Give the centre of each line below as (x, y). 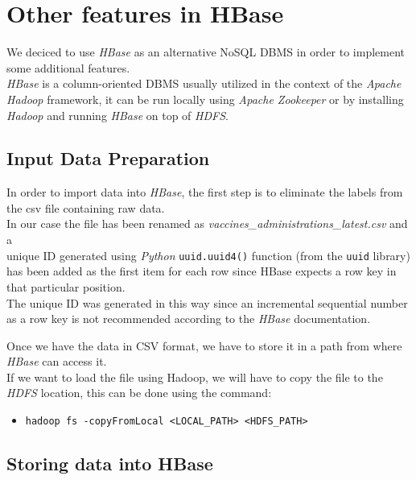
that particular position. (66, 286)
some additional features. (68, 67)
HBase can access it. (57, 361)
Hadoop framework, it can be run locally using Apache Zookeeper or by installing (205, 99)
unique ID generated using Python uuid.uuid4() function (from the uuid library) (208, 255)
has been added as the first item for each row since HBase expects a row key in (202, 271)
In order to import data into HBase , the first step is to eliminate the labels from (205, 192)
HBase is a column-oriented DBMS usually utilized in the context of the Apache (204, 83)
